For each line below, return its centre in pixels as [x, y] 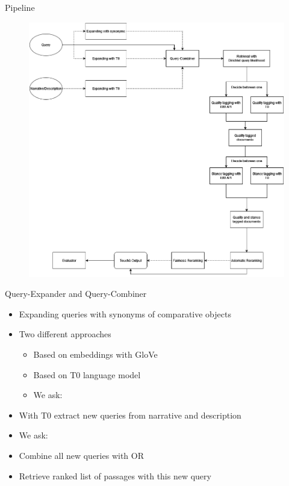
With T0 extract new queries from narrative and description [130, 415]
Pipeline [20, 7]
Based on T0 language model [87, 374]
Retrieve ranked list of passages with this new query [115, 475]
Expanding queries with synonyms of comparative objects [125, 313]
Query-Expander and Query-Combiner [76, 294]
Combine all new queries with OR [81, 456]
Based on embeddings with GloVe [95, 354]
